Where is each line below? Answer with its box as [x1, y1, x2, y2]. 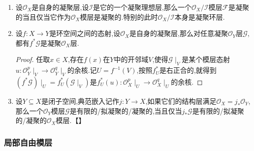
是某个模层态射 [182, 54, 230, 64]
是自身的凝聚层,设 [32, 2, 89, 12]
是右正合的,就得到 [159, 65, 217, 75]
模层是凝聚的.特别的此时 [80, 11, 158, 22]
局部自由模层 [4, 136, 53, 148]
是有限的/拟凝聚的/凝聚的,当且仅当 [69, 105, 182, 116]
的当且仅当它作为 [15, 11, 71, 22]
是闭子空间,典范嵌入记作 [41, 95, 120, 106]
